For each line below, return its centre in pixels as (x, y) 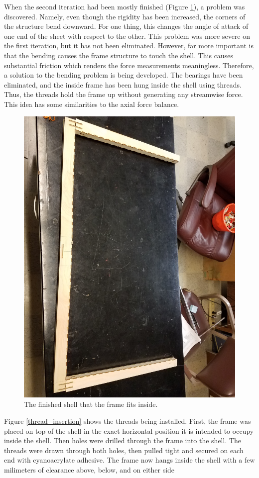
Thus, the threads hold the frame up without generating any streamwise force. (124, 94)
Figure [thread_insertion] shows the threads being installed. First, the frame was (128, 421)
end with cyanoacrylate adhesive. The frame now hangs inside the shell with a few (129, 460)
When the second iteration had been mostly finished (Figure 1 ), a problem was (125, 6)
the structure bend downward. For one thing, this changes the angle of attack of (126, 26)
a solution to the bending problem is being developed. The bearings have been (124, 75)
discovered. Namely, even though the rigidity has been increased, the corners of (125, 16)
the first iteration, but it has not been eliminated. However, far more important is (129, 46)
